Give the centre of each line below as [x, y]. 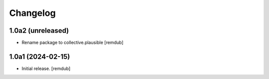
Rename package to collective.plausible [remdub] [73, 43]
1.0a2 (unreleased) [39, 31]
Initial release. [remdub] [46, 68]
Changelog [32, 13]
